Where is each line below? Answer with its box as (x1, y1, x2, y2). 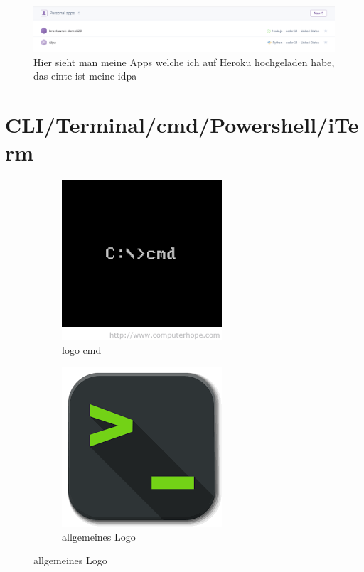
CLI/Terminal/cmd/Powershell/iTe (5, 109, 359, 139)
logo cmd (62, 342, 102, 357)
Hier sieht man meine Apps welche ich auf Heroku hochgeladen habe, (33, 54, 335, 69)
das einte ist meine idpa (33, 68, 137, 83)
